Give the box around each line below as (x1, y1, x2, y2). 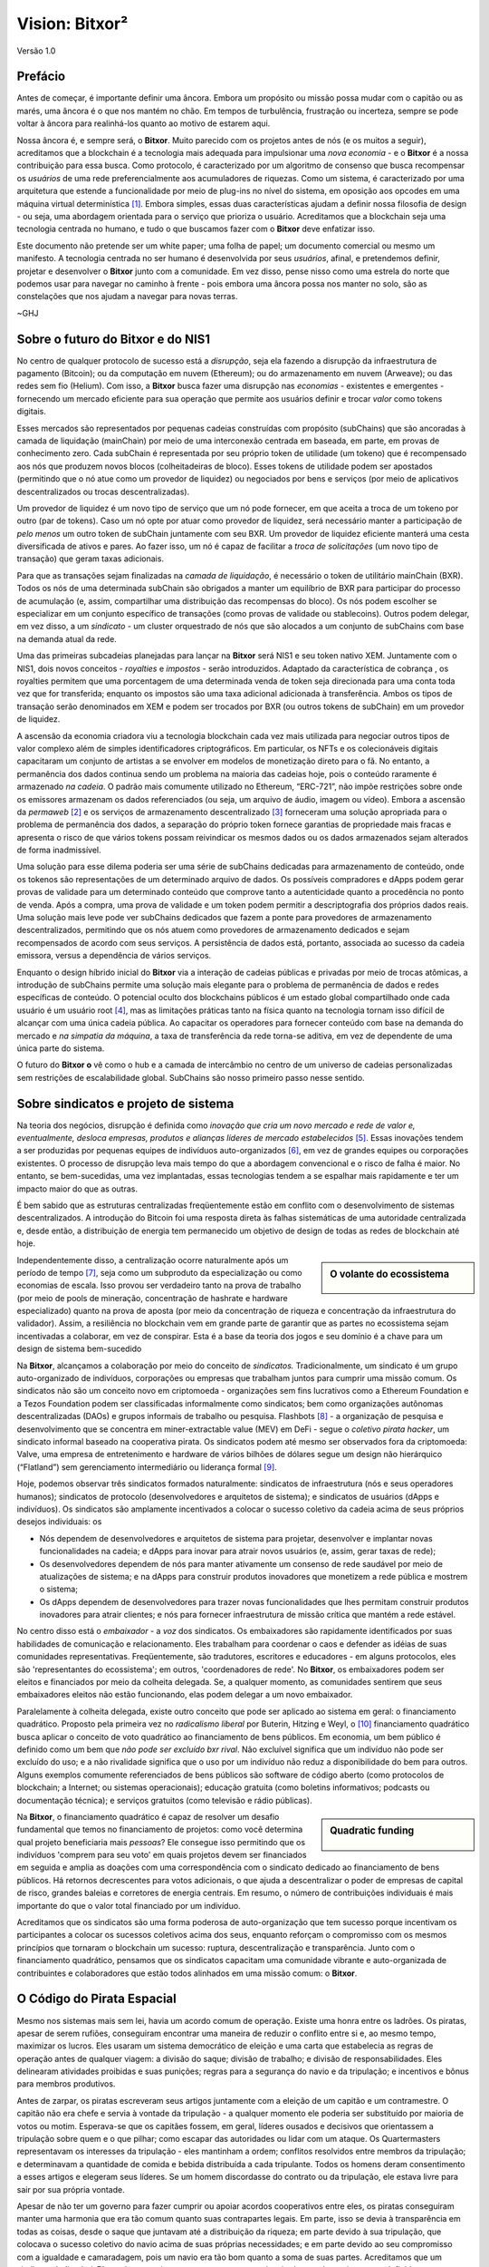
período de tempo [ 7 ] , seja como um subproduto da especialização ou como (16, 1267, 302, 1278)
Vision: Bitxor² (16, 14, 129, 34)
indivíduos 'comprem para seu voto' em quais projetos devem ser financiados (16, 1850, 307, 1861)
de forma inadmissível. (16, 844, 101, 856)
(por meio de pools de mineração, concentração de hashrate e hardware (16, 1292, 289, 1303)
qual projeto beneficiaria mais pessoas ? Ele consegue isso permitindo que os (16, 1836, 306, 1847)
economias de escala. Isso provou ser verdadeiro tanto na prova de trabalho (16, 1279, 302, 1291)
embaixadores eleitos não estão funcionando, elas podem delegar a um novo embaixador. (16, 1689, 353, 1700)
